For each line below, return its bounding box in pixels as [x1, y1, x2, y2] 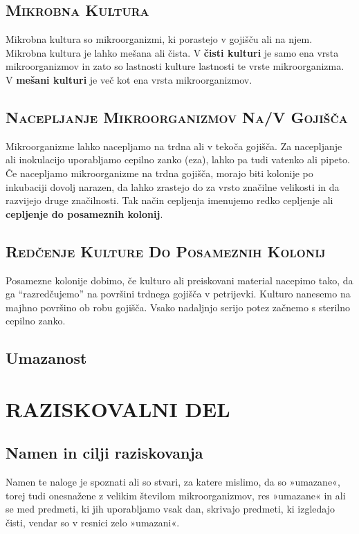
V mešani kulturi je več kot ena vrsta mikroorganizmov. [6, 72, 252, 86]
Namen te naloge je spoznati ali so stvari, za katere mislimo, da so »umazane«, [6, 475, 340, 489]
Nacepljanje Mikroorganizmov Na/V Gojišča [6, 106, 348, 127]
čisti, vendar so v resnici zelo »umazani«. [6, 515, 180, 530]
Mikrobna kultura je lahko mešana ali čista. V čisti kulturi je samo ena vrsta [6, 45, 339, 59]
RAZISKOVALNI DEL [6, 394, 230, 423]
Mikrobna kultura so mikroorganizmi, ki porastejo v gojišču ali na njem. [6, 32, 313, 46]
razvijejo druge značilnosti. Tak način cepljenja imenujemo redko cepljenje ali [6, 193, 333, 208]
